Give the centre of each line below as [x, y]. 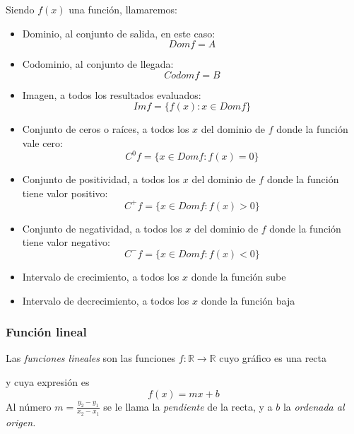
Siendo [20, 9]
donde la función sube [238, 276]
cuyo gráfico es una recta [273, 358]
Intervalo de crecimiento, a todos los [101, 276]
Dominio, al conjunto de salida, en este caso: [119, 33]
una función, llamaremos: [123, 9]
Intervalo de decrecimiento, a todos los [106, 300]
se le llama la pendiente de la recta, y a [188, 406]
